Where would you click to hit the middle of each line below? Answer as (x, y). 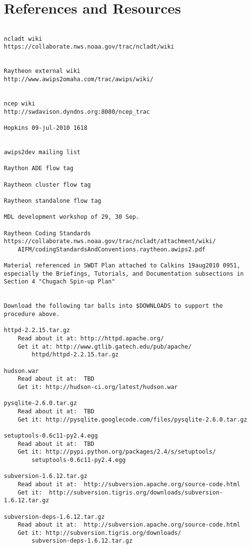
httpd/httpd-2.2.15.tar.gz (75, 355)
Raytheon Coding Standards (47, 233)
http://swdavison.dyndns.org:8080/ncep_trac (77, 112)
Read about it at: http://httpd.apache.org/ (91, 339)
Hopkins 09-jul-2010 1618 (46, 128)
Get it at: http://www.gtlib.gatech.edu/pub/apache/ (105, 346)
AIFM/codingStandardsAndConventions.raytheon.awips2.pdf (112, 249)
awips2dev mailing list (42, 152)
